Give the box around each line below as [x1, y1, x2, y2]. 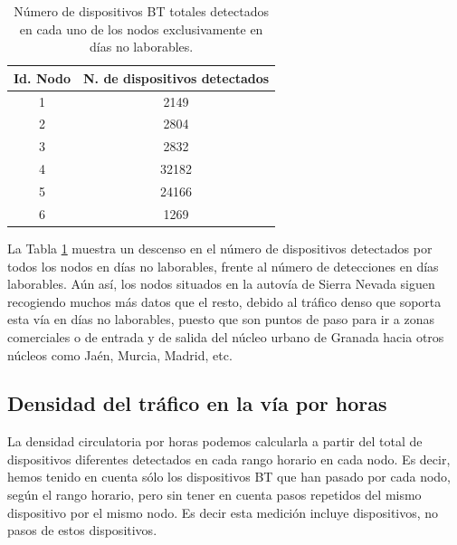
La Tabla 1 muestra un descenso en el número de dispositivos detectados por [7, 238, 433, 257]
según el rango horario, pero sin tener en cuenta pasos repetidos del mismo [7, 485, 422, 504]
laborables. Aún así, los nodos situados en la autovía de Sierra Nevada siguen [7, 274, 435, 293]
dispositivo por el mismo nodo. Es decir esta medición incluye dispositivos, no [7, 502, 439, 521]
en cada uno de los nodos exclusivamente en [19, 19, 263, 38]
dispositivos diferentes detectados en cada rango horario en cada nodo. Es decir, [7, 449, 451, 468]
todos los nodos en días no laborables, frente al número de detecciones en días [7, 256, 439, 275]
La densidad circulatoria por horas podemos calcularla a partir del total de [7, 432, 423, 451]
